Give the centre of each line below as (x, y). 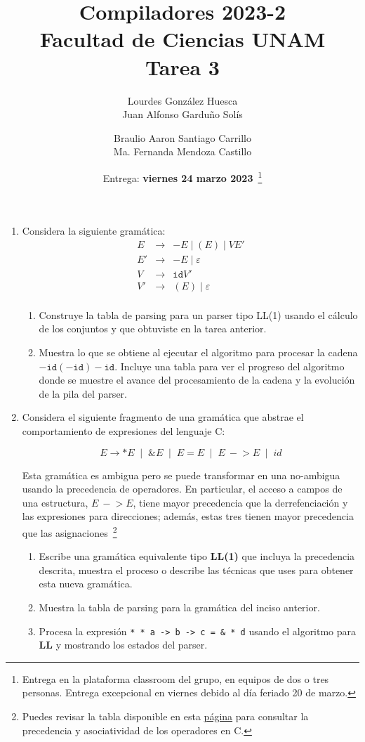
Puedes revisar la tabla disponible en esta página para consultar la (165, 716)
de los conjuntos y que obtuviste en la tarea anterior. (153, 328)
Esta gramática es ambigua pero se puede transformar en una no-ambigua (181, 475)
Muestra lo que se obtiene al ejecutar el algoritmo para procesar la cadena (198, 352)
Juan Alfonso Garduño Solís (182, 114)
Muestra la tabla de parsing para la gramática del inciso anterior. (179, 607)
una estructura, (55, 502)
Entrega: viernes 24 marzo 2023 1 (182, 176)
